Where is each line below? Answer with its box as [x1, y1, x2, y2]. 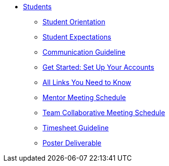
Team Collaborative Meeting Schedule [42, 108, 165, 117]
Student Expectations [42, 33, 111, 41]
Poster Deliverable [42, 139, 102, 147]
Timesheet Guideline [42, 124, 109, 132]
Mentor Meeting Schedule [42, 93, 126, 102]
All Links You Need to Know [42, 78, 131, 86]
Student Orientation [42, 18, 106, 26]
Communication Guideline [42, 48, 126, 56]
